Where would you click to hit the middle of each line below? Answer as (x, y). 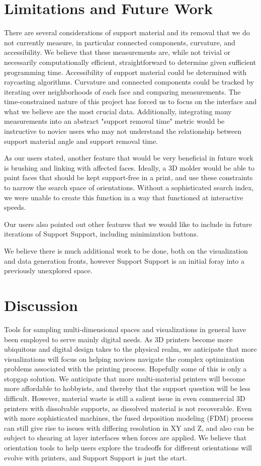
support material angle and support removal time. (81, 141)
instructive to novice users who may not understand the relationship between (123, 131)
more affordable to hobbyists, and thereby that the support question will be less (127, 388)
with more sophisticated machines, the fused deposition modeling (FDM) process (129, 418)
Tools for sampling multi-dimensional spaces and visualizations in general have (125, 329)
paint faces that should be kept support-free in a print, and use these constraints (128, 177)
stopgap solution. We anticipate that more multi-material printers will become (125, 378)
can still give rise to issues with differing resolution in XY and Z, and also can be (129, 428)
